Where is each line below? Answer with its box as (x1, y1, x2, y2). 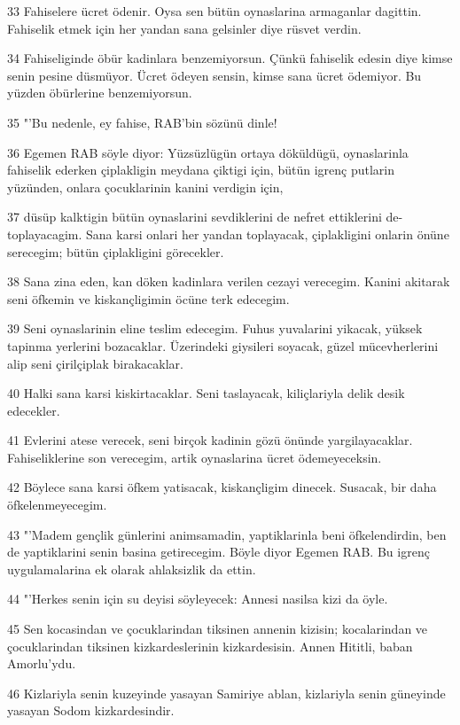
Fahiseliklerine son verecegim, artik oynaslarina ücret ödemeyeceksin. (7, 448, 382, 466)
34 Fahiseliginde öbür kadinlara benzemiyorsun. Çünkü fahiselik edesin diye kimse (7, 49, 453, 67)
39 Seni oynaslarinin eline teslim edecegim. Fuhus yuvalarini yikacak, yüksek (7, 319, 423, 338)
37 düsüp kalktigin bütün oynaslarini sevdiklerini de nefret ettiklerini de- (7, 207, 403, 226)
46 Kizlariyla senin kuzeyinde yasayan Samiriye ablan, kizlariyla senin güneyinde (7, 683, 446, 702)
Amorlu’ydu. (7, 654, 76, 673)
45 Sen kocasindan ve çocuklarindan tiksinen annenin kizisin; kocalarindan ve (7, 620, 428, 638)
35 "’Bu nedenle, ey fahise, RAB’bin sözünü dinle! (7, 113, 277, 131)
